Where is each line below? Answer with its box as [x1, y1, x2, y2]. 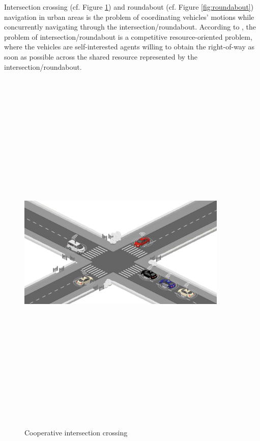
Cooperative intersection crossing [24, 427, 128, 438]
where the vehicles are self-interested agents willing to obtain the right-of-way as [4, 41, 255, 52]
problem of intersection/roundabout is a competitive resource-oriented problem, [4, 31, 252, 42]
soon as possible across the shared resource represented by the [4, 51, 198, 62]
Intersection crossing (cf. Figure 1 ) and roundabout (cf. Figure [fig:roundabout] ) [4, 2, 254, 12]
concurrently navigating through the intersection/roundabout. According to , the [4, 21, 256, 32]
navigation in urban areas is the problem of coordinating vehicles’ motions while [4, 11, 254, 22]
